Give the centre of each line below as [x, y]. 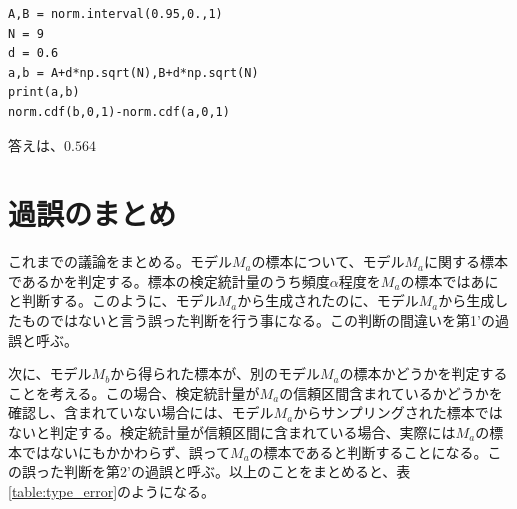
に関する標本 [466, 261]
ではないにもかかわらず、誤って [126, 451]
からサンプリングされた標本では [398, 412]
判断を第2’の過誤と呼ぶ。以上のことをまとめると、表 [237, 471]
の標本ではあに [449, 280]
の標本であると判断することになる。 [368, 451]
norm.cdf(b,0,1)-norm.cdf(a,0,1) [119, 111]
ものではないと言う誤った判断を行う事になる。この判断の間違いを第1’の [258, 320]
